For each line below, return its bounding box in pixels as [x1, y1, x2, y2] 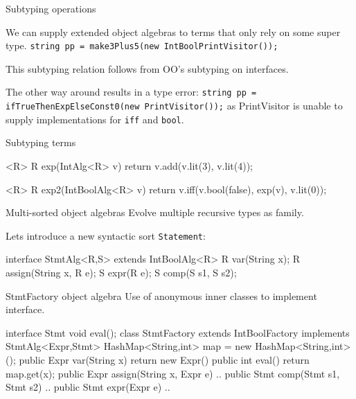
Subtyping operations [6, 1, 96, 15]
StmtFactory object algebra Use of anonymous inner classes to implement [6, 288, 317, 303]
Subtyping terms [6, 135, 76, 150]
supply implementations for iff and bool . [6, 112, 184, 126]
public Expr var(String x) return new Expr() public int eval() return [19, 353, 310, 366]
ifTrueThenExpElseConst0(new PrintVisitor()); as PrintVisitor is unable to [6, 98, 343, 113]
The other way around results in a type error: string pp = [6, 85, 257, 99]
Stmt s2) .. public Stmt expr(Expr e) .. [6, 380, 170, 394]
